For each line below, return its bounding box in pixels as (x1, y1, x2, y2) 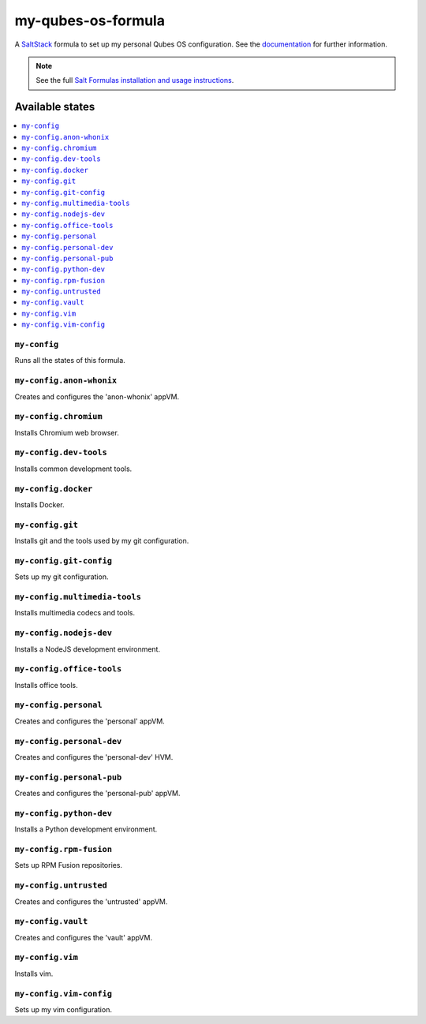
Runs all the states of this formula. (14, 356, 125, 365)
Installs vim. (14, 969, 54, 978)
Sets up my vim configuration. (14, 1004, 112, 1014)
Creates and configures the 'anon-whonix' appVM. (14, 391, 180, 402)
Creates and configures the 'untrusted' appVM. (14, 896, 168, 906)
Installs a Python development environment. (14, 824, 158, 834)
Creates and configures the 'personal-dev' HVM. (14, 752, 174, 761)
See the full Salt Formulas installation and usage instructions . (35, 76, 234, 85)
